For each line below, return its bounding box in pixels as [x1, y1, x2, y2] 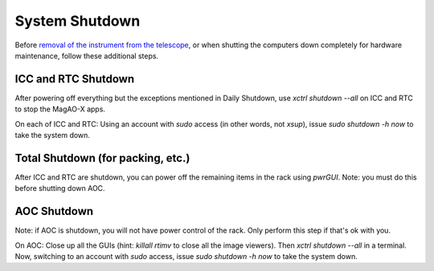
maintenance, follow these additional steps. [14, 51, 159, 60]
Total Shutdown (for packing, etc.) [14, 151, 190, 164]
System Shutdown [14, 12, 141, 30]
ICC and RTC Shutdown [14, 72, 135, 86]
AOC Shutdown [14, 204, 94, 218]
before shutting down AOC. [14, 184, 105, 193]
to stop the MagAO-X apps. [14, 104, 106, 114]
